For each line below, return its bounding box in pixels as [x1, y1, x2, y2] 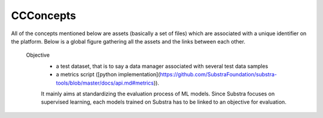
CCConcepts [11, 9, 77, 22]
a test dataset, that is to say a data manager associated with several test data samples [56, 63, 269, 70]
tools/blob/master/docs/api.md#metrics [56, 79, 154, 86]
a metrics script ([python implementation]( [56, 71, 161, 78]
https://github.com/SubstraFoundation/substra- [160, 71, 278, 78]
